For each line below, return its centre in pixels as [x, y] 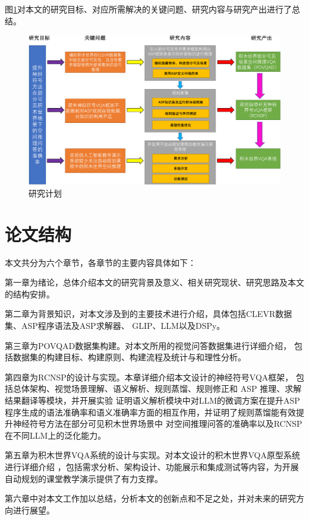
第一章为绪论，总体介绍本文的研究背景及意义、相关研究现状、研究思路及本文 [154, 282]
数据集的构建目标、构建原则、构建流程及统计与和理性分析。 [129, 357]
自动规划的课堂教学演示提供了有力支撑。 [84, 478]
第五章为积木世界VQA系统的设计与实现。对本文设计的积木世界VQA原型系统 [152, 455]
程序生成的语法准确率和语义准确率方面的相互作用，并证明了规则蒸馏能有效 [150, 412]
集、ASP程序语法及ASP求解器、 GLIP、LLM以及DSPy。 [115, 326]
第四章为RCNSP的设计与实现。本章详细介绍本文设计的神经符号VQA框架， [149, 377]
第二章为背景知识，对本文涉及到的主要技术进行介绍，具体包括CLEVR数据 [149, 314]
